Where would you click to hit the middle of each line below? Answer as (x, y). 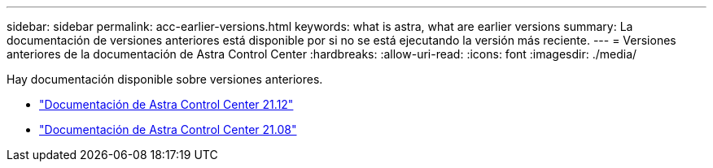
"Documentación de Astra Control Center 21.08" (168, 129)
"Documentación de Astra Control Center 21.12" (166, 104)
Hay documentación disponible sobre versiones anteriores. (165, 79)
